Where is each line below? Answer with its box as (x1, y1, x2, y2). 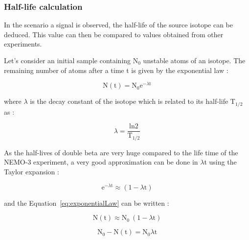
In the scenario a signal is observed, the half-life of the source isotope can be (4, 20, 233, 30)
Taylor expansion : (4, 167, 59, 177)
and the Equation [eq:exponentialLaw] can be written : (4, 197, 169, 208)
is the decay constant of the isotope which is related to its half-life (30, 96, 228, 106)
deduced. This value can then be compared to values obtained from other (4, 29, 224, 39)
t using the (204, 157, 237, 167)
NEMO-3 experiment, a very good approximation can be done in (4, 157, 198, 167)
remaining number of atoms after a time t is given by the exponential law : (4, 65, 228, 75)
